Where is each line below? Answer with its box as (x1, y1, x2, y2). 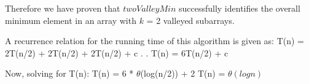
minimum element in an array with (5, 13, 136, 26)
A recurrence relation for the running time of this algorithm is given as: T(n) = (5, 34, 305, 47)
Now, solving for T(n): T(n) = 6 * (5, 67, 134, 80)
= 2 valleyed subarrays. (146, 13, 235, 26)
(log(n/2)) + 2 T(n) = (140, 67, 225, 80)
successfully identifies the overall (178, 2, 300, 14)
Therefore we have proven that (5, 2, 120, 14)
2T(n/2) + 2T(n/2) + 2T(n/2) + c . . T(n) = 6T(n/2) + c (5, 46, 229, 59)
